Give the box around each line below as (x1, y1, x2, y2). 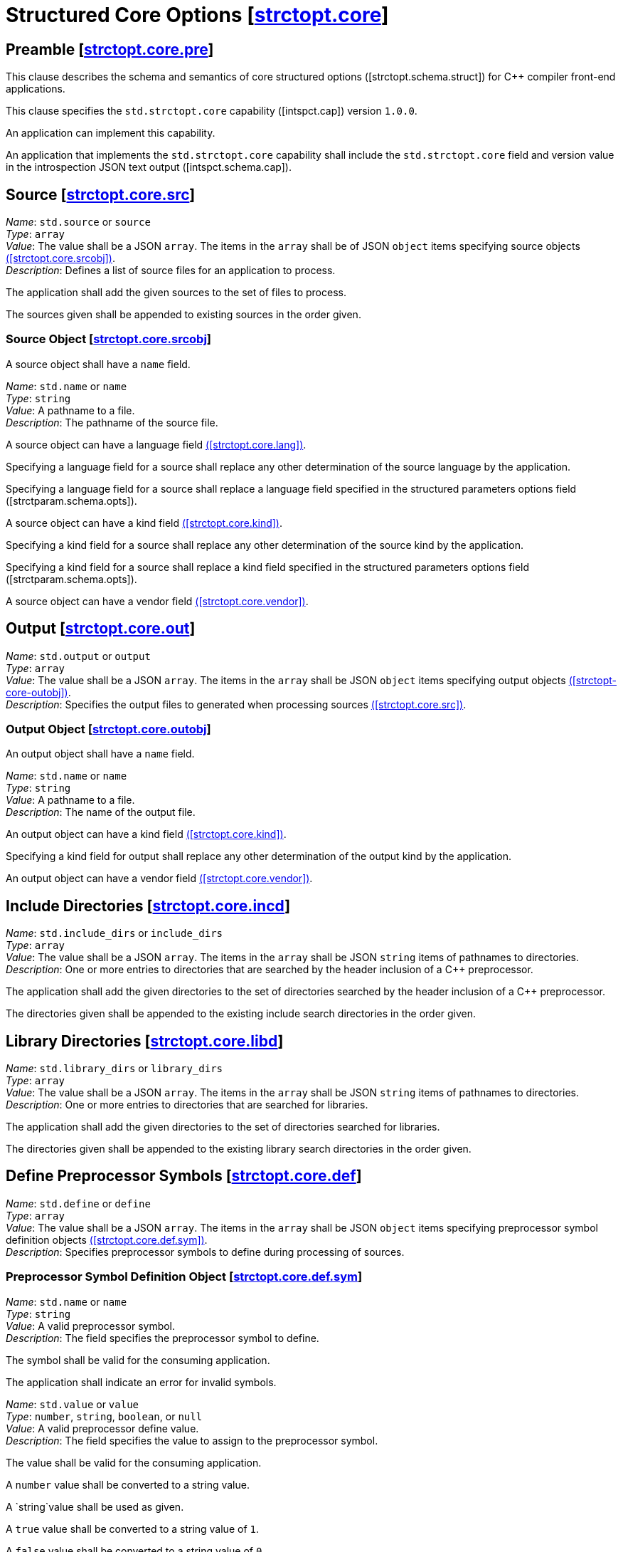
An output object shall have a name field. (6, 748, 195, 760)
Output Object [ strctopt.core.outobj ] (6, 721, 211, 736)
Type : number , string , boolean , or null (6, 1410, 203, 1422)
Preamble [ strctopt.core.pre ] (6, 40, 214, 58)
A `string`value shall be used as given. (6, 1500, 184, 1513)
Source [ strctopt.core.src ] (6, 185, 196, 204)
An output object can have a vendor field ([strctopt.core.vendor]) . (6, 872, 313, 885)
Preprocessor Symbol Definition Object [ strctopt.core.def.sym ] (6, 1269, 363, 1284)
